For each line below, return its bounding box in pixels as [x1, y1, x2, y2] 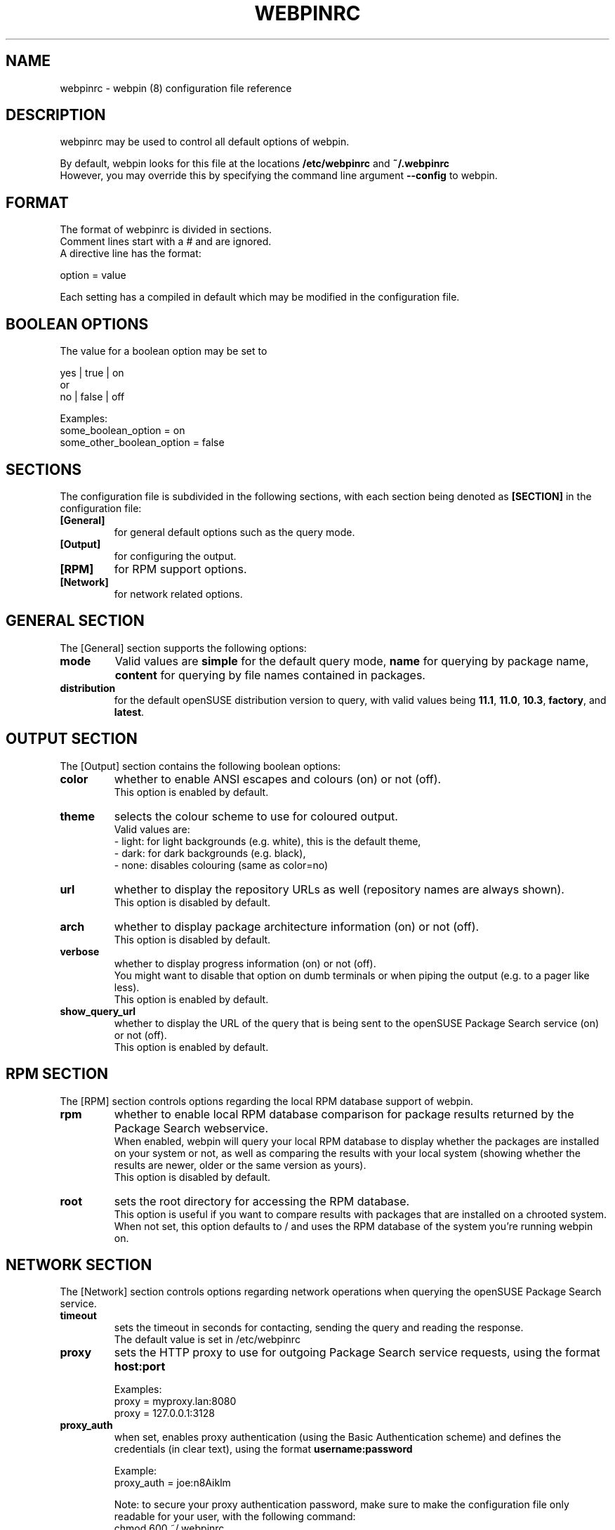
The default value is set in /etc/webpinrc [114, 1333, 300, 1346]
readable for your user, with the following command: [114, 1510, 356, 1523]
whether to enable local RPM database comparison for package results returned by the [114, 1106, 574, 1121]
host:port [114, 1359, 166, 1374]
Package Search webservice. [114, 1120, 269, 1135]
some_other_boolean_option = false [60, 436, 225, 449]
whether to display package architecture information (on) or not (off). [114, 919, 480, 934]
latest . [114, 705, 145, 718]
